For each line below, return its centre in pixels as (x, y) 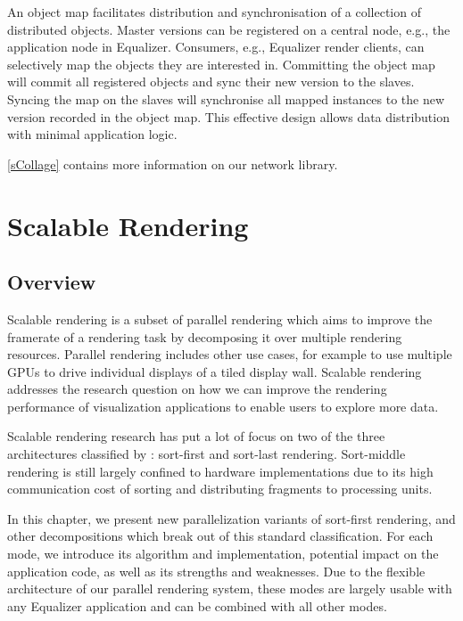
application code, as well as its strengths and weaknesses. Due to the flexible (216, 571)
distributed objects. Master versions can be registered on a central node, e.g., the (229, 29)
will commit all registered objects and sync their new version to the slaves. (211, 82)
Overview (52, 282)
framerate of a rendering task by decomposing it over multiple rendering (205, 336)
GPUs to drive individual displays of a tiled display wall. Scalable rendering (215, 371)
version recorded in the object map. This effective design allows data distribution (228, 116)
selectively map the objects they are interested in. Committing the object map (221, 64)
